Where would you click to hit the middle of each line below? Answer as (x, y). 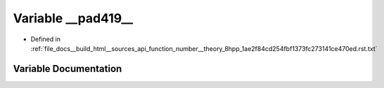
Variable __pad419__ (73, 18)
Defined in (46, 39)
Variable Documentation (68, 69)
